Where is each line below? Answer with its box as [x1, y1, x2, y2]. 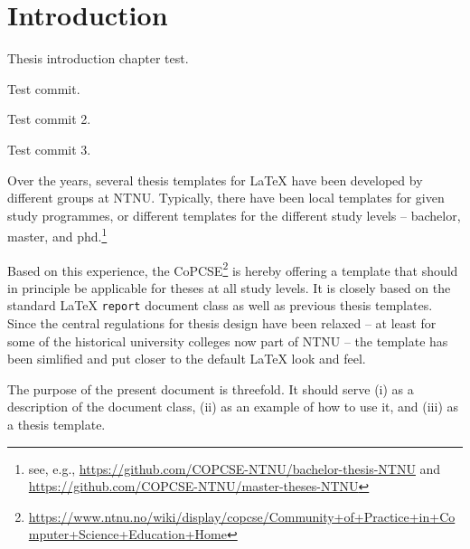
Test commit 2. [7, 109, 91, 128]
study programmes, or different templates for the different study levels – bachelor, [7, 205, 461, 224]
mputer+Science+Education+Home [28, 525, 227, 544]
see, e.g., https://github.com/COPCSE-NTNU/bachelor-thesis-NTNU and [28, 459, 441, 478]
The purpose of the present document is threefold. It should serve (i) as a [7, 379, 414, 398]
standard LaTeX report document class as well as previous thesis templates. [7, 296, 433, 315]
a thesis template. [7, 415, 106, 433]
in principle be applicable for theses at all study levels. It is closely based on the [7, 278, 451, 297]
